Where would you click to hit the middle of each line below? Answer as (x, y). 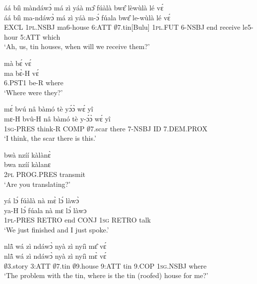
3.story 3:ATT (29, 265)
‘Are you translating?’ (37, 184)
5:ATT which (40, 36)
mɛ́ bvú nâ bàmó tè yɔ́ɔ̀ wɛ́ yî (49, 109)
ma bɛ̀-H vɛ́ (22, 73)
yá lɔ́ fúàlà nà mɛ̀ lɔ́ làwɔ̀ (42, 200)
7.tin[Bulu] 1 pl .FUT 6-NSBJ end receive (179, 27)
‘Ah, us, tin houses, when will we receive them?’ (77, 46)
